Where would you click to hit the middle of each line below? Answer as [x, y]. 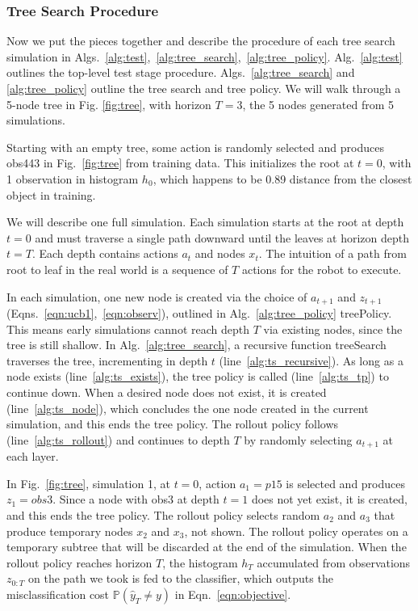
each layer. [33, 456]
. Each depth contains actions [105, 253]
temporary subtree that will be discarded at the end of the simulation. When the [207, 547]
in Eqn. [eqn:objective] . [233, 594]
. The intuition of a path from [332, 253]
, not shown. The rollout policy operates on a [296, 531]
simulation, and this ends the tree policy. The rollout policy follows [173, 424]
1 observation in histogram [73, 178]
